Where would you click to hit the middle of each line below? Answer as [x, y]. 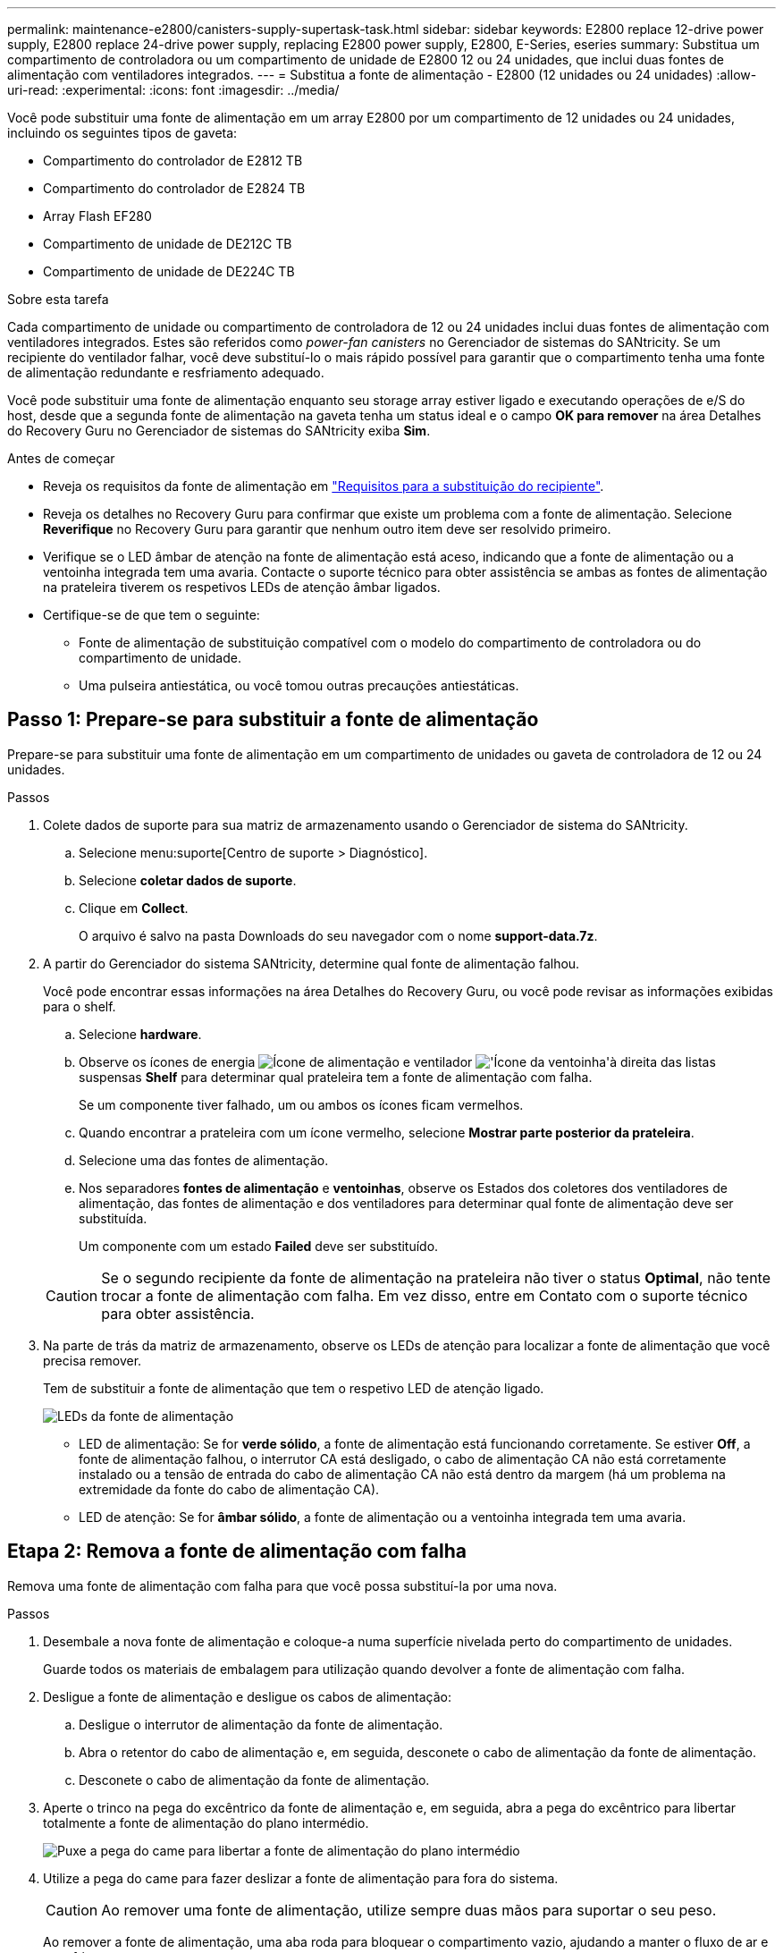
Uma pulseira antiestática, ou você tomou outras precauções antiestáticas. [299, 685]
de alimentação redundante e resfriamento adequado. [166, 372]
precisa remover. [93, 1360]
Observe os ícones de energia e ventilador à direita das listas [397, 1061]
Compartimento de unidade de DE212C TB [168, 244]
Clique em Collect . [134, 908]
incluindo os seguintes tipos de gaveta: [122, 133]
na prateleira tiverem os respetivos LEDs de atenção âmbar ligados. [242, 587]
